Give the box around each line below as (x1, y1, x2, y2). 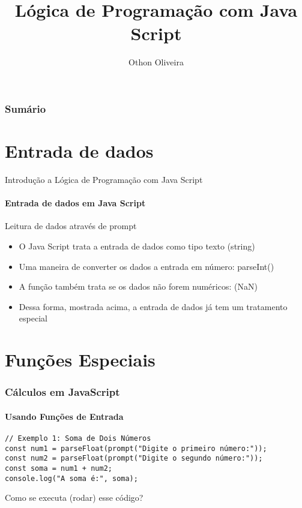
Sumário (5, 101, 46, 116)
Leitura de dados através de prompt (5, 220, 137, 232)
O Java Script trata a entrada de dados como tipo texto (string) (19, 239, 255, 252)
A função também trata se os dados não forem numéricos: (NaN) (19, 280, 258, 293)
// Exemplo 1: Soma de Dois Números (5, 434, 151, 443)
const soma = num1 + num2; (5, 464, 112, 473)
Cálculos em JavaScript (5, 384, 120, 399)
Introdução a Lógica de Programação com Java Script (5, 173, 203, 185)
